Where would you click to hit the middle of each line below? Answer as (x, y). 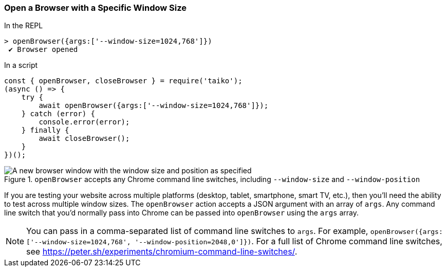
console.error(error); (84, 122)
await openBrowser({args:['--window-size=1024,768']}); (154, 106)
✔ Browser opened (43, 50)
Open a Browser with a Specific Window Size (95, 8)
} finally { (45, 130)
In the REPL (24, 26)
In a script (21, 65)
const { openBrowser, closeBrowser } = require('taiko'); (123, 81)
